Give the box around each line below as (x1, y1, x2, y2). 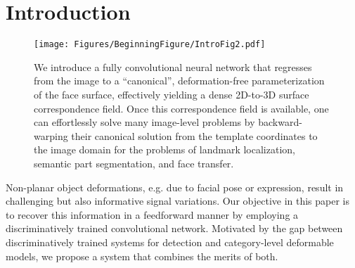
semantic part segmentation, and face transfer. (34, 155, 234, 170)
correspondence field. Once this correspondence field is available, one (34, 101, 329, 115)
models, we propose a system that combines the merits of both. (6, 248, 278, 263)
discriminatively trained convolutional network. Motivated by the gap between (6, 221, 343, 236)
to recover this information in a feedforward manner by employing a (6, 207, 299, 222)
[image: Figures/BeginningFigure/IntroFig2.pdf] (34, 39, 266, 50)
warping (34, 128, 68, 143)
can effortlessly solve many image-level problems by (34, 115, 255, 129)
